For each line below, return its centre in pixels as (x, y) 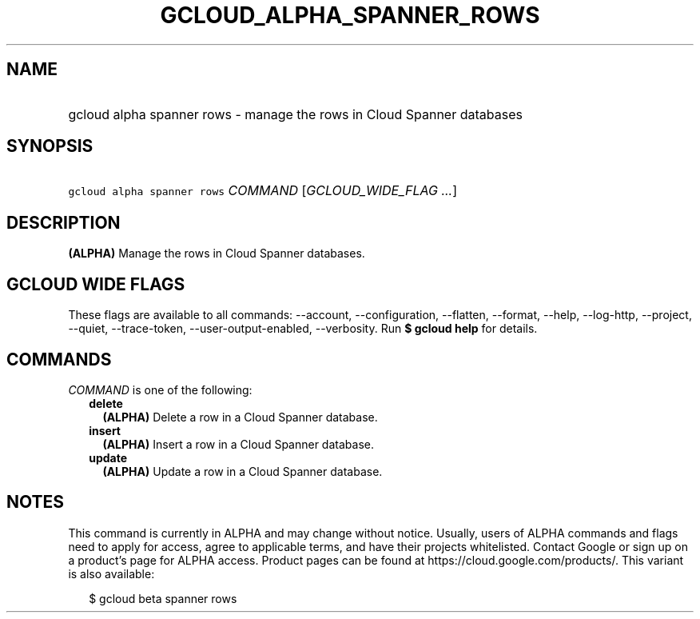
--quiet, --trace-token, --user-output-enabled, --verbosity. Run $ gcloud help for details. (303, 329)
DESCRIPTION (64, 222)
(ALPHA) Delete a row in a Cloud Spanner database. (240, 417)
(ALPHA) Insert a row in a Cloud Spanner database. (238, 444)
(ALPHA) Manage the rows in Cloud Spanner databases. (217, 254)
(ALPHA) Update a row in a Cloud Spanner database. (243, 471)
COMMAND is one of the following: (160, 389)
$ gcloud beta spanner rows (163, 598)
